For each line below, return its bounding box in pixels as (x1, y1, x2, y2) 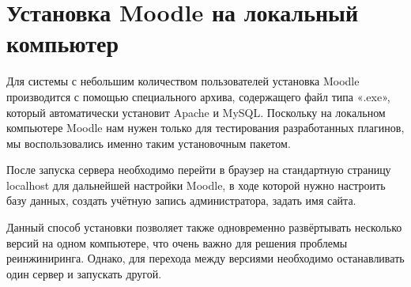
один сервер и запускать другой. (6, 265, 162, 281)
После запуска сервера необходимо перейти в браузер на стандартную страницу (6, 161, 391, 178)
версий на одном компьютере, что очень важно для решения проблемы (6, 234, 348, 251)
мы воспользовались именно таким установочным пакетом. (6, 134, 291, 151)
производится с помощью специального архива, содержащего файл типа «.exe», (6, 88, 390, 104)
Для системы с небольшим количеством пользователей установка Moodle (6, 73, 360, 89)
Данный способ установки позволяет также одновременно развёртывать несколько (6, 219, 402, 236)
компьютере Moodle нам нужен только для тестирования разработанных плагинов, (6, 119, 405, 136)
